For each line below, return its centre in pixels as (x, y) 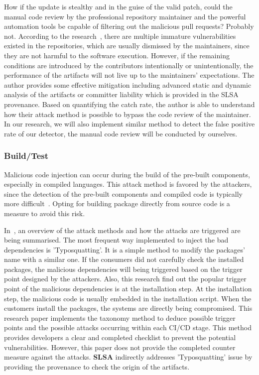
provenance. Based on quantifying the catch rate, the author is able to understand (129, 104)
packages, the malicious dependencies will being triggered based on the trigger (123, 269)
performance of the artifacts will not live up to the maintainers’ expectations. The (129, 75)
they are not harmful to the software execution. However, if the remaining (117, 55)
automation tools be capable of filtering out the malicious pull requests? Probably (129, 26)
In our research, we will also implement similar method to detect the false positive (129, 124)
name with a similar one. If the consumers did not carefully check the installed (124, 259)
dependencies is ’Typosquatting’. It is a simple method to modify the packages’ (125, 249)
